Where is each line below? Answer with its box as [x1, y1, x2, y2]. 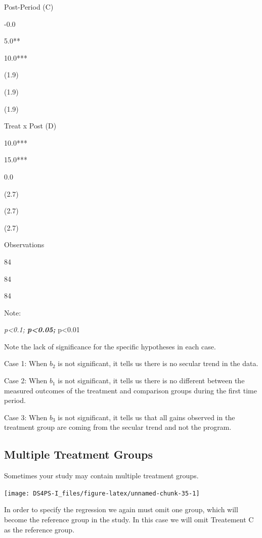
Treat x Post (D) [4, 120, 57, 131]
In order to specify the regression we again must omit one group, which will [4, 504, 238, 515]
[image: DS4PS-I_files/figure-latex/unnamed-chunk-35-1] [4, 489, 200, 497]
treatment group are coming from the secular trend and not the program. [4, 422, 232, 432]
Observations [4, 239, 45, 250]
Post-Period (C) [4, 2, 54, 12]
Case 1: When [4, 358, 48, 369]
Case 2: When [4, 375, 48, 386]
